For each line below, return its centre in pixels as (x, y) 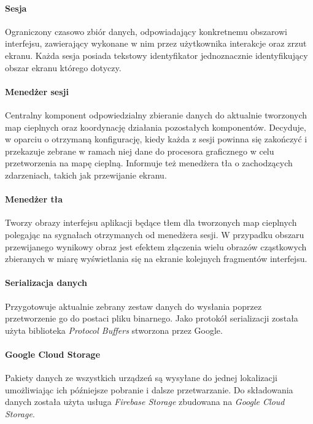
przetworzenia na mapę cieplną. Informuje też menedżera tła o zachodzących (149, 163)
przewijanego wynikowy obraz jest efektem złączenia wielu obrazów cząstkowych (156, 246)
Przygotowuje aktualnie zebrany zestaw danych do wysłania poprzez (133, 306)
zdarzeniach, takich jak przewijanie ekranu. (86, 175)
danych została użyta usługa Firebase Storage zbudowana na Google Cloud (145, 402)
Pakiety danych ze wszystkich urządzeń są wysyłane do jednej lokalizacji (141, 378)
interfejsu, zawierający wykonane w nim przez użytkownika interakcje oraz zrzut (156, 43)
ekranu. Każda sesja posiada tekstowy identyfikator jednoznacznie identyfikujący (156, 55)
